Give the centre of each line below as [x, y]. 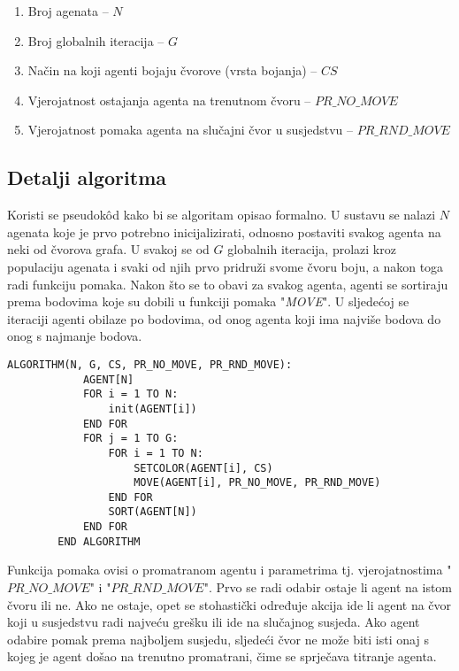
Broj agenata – [68, 11]
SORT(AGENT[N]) [153, 512]
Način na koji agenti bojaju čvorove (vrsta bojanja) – [172, 70]
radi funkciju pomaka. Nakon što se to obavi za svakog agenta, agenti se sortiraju [228, 284]
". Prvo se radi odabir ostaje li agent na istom [328, 587]
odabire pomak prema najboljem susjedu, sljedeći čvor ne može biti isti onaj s [218, 639]
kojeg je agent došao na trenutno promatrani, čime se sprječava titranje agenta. [222, 656]
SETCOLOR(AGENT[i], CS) [203, 468]
